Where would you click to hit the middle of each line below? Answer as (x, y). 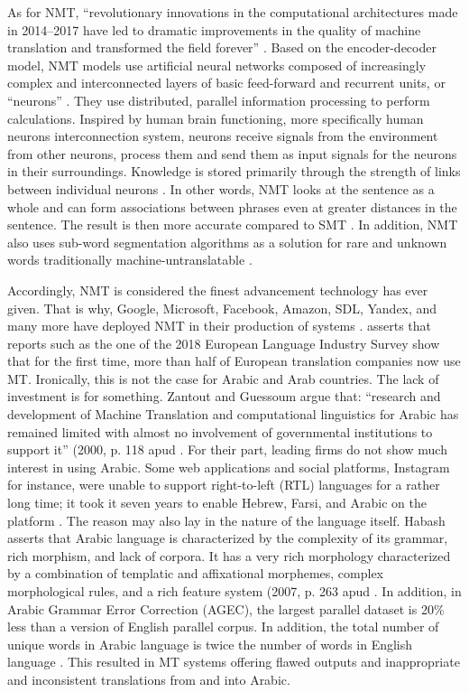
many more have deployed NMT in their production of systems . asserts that (219, 326)
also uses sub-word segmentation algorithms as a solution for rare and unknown (227, 242)
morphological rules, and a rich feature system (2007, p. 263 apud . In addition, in (234, 591)
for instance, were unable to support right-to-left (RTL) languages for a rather (224, 485)
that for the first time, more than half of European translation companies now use (234, 361)
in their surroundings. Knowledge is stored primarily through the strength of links (234, 171)
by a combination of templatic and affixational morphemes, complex (196, 573)
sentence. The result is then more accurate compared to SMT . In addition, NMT (233, 224)
